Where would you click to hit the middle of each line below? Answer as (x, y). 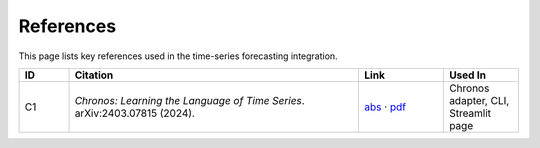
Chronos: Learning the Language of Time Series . (189, 100)
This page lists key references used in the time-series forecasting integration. (178, 56)
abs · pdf (385, 107)
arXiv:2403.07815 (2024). (134, 113)
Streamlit (470, 113)
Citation (94, 75)
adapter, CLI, (479, 100)
